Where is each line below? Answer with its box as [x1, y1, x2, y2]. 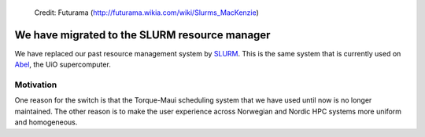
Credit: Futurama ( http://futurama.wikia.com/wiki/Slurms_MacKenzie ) [34, 8, 260, 17]
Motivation [14, 79, 57, 90]
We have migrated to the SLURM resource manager [14, 28, 271, 41]
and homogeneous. [14, 117, 78, 127]
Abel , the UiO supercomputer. [14, 59, 112, 70]
